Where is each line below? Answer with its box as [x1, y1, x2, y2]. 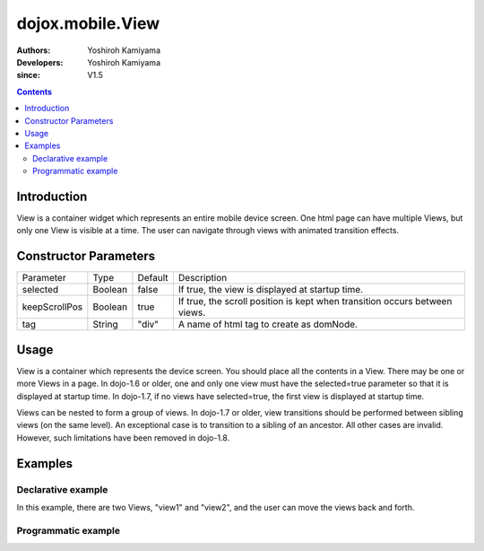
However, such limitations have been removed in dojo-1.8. [16, 432, 230, 443]
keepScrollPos [22, 301, 83, 313]
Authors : [16, 45, 51, 56]
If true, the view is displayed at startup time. [177, 284, 363, 296]
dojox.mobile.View [16, 13, 160, 33]
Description [177, 272, 228, 284]
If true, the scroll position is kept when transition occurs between [177, 295, 453, 308]
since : [16, 70, 40, 81]
